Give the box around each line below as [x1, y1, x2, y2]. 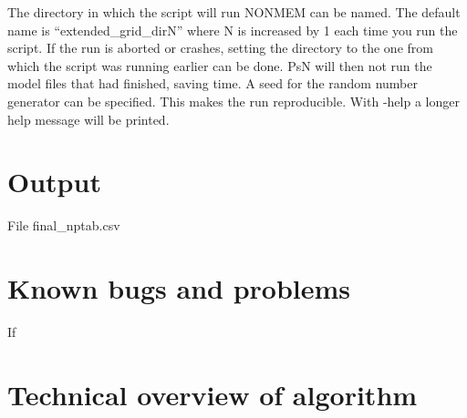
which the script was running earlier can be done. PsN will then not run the [7, 56, 432, 75]
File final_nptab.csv [7, 216, 120, 235]
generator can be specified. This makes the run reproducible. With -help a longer [7, 91, 460, 110]
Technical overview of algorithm [7, 375, 418, 413]
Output [7, 163, 101, 200]
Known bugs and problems [7, 270, 351, 307]
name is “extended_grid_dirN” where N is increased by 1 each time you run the [7, 20, 458, 39]
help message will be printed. [7, 109, 170, 128]
